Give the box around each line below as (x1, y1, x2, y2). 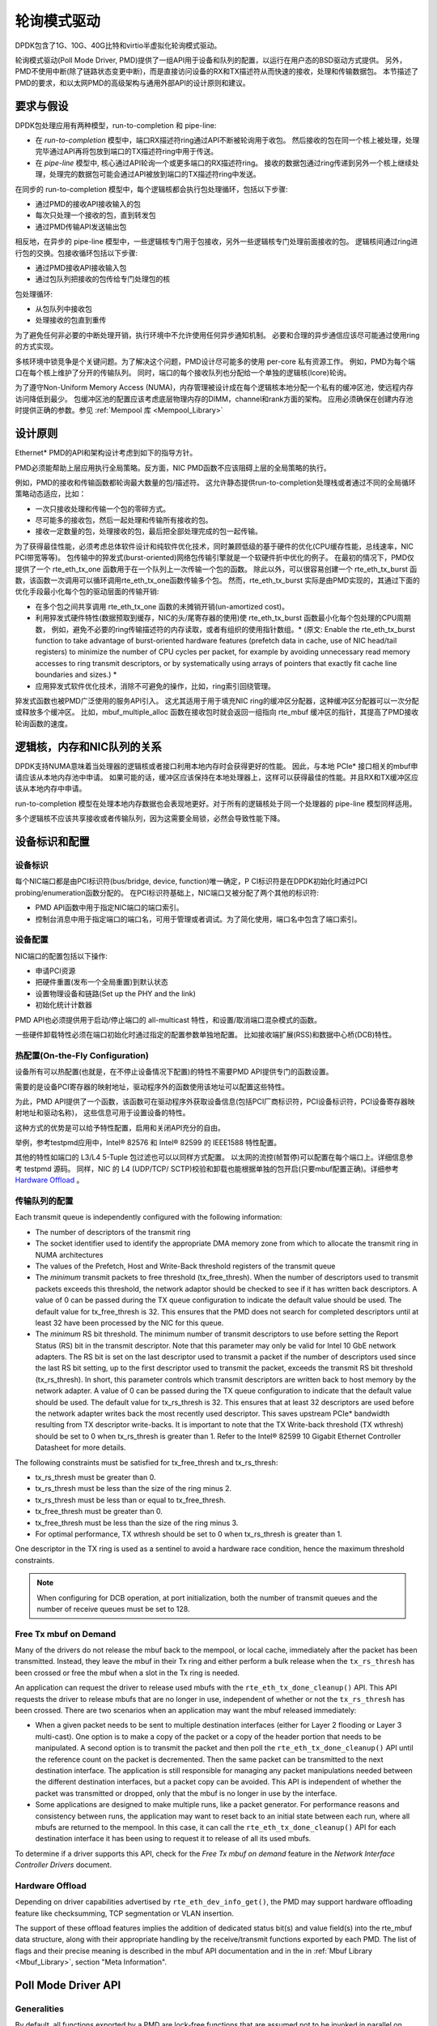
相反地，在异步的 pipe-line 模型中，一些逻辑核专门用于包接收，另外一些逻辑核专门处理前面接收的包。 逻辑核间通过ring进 (15, 237, 418, 246)
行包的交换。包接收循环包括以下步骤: (15, 248, 138, 258)
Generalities (15, 2002, 65, 2014)
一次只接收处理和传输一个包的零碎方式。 (35, 503, 170, 514)
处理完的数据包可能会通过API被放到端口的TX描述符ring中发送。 (49, 169, 261, 179)
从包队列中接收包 (35, 304, 92, 314)
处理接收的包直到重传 (35, 315, 107, 325)
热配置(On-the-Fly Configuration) (15, 1049, 149, 1061)
